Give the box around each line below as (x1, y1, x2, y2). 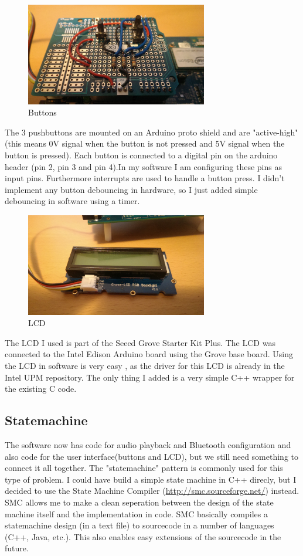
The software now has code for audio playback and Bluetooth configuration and (5, 438, 291, 450)
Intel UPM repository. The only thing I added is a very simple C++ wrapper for (5, 371, 295, 383)
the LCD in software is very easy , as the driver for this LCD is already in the (5, 359, 285, 371)
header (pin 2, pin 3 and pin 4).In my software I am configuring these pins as (5, 160, 282, 172)
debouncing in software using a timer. (5, 195, 140, 207)
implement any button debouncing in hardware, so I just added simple (5, 183, 258, 195)
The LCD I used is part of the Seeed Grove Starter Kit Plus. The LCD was (5, 336, 275, 348)
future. (5, 542, 29, 554)
